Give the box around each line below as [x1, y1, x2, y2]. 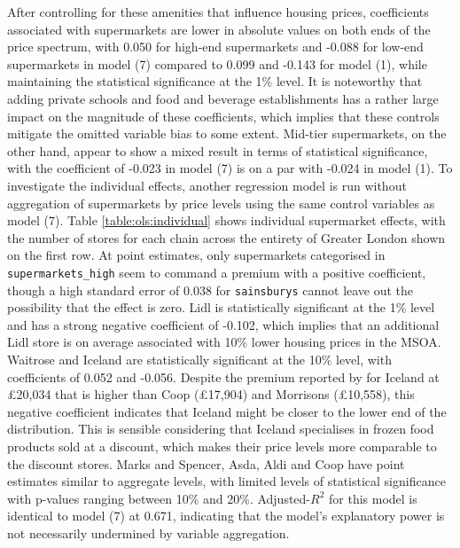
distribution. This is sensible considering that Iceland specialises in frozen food [7, 419, 434, 438]
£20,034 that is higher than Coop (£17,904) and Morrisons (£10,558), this [7, 385, 415, 403]
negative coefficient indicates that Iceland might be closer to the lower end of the [7, 402, 447, 420]
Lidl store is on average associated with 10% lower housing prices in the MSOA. [7, 333, 441, 351]
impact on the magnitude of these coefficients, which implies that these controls [7, 106, 440, 125]
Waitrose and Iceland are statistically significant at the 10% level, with [7, 350, 392, 368]
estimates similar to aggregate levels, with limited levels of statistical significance [7, 472, 446, 490]
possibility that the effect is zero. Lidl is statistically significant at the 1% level [7, 298, 435, 317]
